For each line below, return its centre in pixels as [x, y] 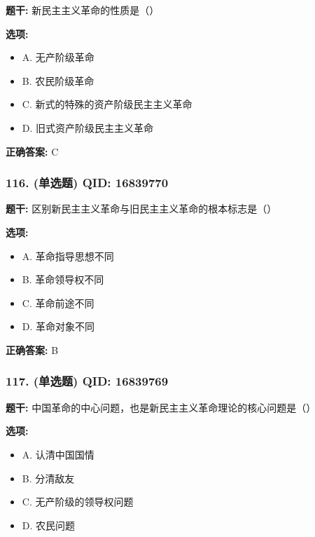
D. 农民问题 [49, 525]
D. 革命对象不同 [58, 326]
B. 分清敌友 [48, 478]
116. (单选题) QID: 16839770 [87, 183]
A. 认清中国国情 [58, 454]
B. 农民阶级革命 [58, 80]
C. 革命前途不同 [58, 303]
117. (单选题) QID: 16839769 [87, 381]
